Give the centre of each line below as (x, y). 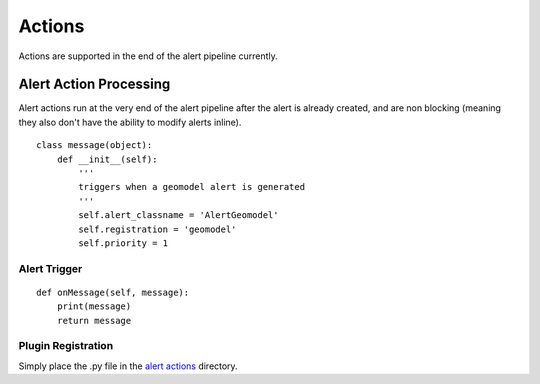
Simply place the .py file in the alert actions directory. (128, 366)
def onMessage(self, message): (113, 292)
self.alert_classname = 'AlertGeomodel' (178, 215)
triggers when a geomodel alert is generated (191, 187)
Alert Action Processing (94, 84)
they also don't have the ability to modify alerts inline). (130, 122)
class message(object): (94, 145)
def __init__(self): (107, 159)
